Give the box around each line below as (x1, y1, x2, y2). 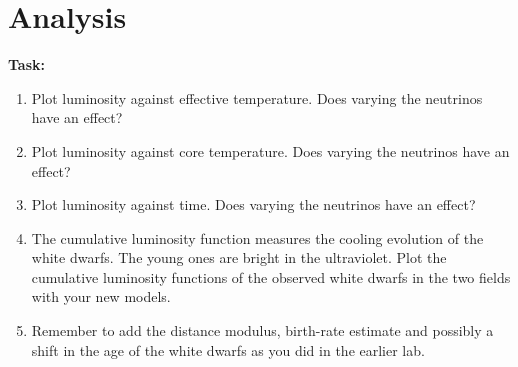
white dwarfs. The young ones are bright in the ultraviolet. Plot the (31, 247, 447, 268)
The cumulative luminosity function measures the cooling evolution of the (31, 227, 484, 248)
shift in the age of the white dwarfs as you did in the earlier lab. (31, 339, 425, 360)
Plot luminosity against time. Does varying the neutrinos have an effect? (31, 194, 476, 215)
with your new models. (31, 286, 171, 307)
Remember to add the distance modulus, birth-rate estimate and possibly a (31, 320, 494, 341)
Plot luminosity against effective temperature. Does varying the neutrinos (31, 87, 483, 108)
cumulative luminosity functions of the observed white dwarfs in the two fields (31, 266, 511, 287)
